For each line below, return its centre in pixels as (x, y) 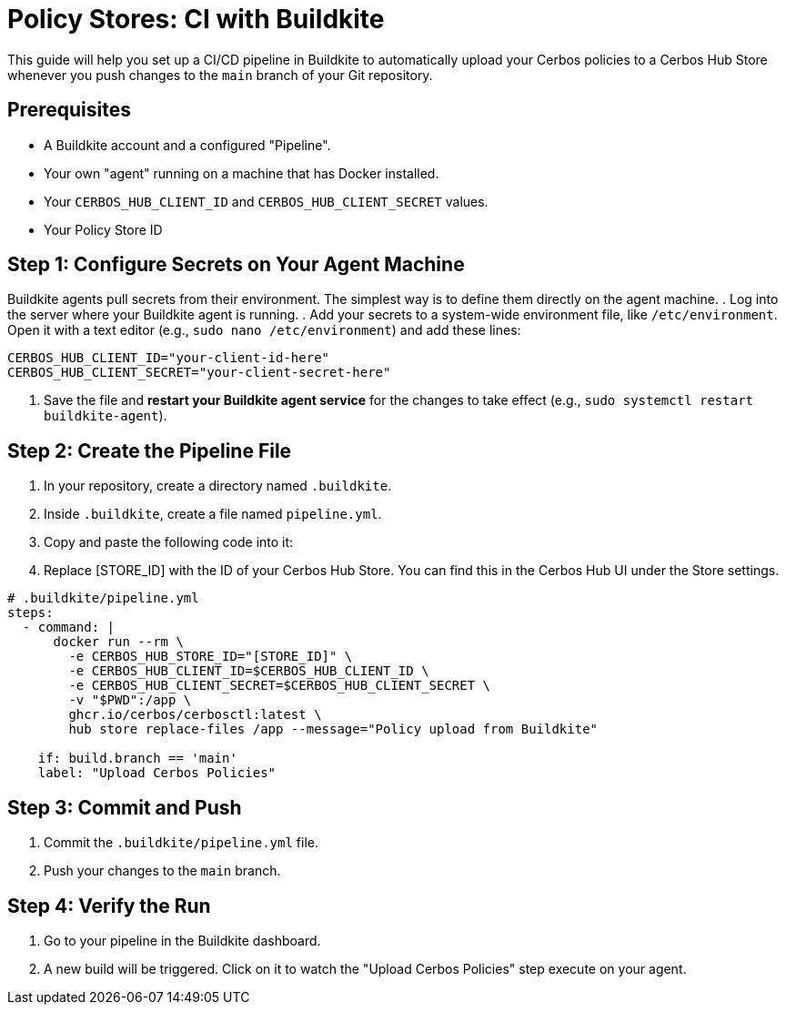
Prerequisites (69, 110)
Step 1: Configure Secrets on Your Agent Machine (236, 265)
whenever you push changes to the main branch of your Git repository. (220, 75)
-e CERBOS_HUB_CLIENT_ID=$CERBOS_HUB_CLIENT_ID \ (249, 671)
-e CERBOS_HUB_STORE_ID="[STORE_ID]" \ (211, 657)
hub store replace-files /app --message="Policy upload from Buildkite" (333, 729)
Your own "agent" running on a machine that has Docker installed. (242, 173)
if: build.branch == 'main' (137, 759)
